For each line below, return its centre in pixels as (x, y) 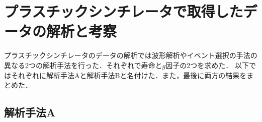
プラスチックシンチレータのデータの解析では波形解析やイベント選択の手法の (131, 55)
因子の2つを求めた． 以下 (207, 65)
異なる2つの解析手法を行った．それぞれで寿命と (83, 65)
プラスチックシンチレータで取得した (124, 11)
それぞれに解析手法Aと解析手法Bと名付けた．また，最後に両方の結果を (129, 75)
